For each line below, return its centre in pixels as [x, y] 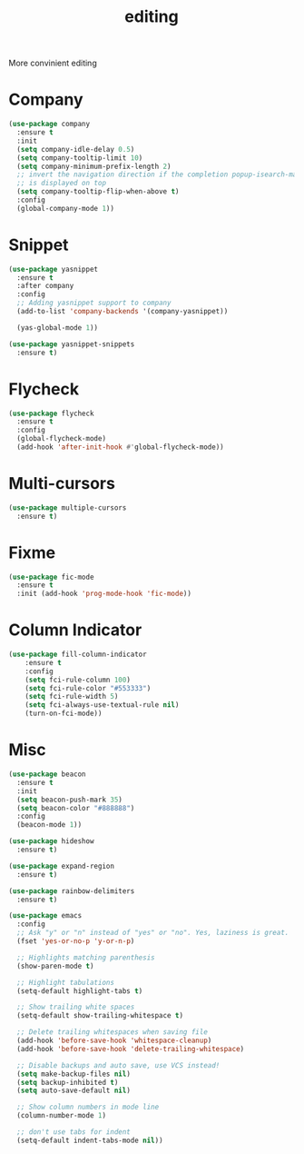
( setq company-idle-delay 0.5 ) [76, 149]
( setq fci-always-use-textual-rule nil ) [102, 705]
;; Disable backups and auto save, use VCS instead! [118, 1065]
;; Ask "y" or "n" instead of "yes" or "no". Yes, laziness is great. [153, 933]
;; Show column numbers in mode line [88, 1107]
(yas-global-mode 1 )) [58, 328]
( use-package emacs [45, 916]
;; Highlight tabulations [66, 982]
